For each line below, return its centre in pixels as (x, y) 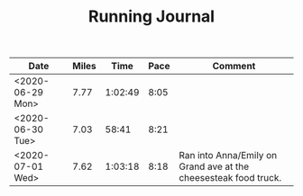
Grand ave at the (214, 166)
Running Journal (151, 17)
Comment (234, 67)
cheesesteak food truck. (230, 178)
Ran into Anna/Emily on (228, 156)
